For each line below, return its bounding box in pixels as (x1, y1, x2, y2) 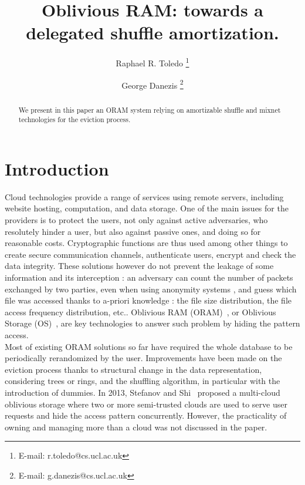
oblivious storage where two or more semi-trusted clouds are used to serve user (5, 398, 287, 410)
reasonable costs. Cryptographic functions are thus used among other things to (5, 237, 288, 249)
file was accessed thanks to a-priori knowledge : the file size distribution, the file (5, 294, 292, 307)
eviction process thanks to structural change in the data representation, (5, 363, 262, 375)
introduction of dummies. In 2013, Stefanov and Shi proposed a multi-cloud (5, 386, 280, 398)
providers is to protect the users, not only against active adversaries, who (5, 214, 268, 226)
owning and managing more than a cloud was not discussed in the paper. (5, 420, 267, 433)
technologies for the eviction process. (18, 114, 131, 124)
